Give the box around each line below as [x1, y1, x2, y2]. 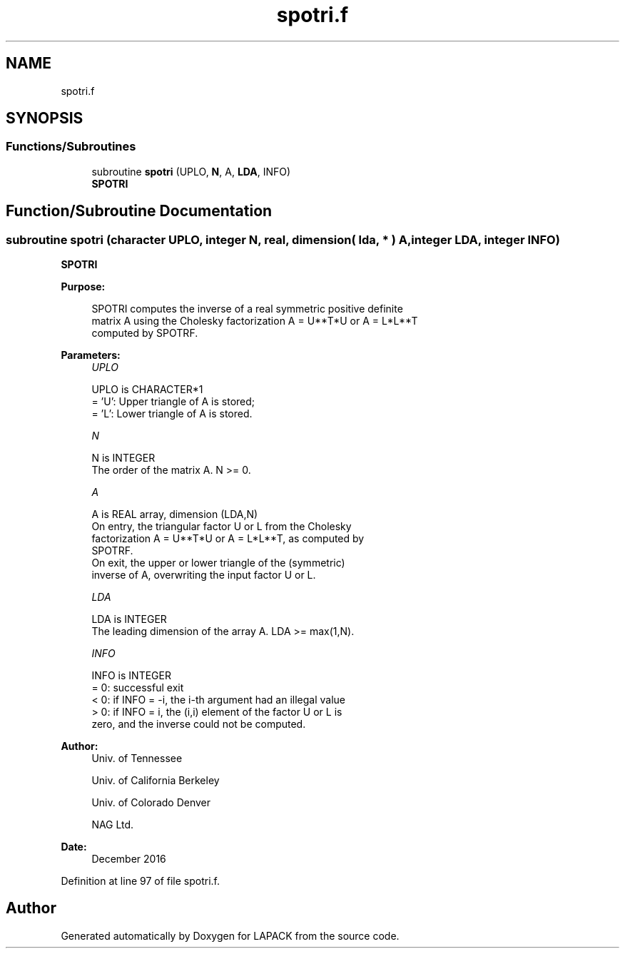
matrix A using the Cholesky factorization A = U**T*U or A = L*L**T [91, 315, 418, 328]
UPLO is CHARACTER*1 [91, 383, 203, 396]
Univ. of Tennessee [91, 752, 183, 765]
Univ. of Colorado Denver [91, 796, 211, 809]
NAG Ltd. [91, 818, 134, 831]
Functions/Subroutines [6, 139, 136, 154]
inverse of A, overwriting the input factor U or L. [91, 569, 316, 582]
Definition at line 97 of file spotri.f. [61, 875, 220, 888]
